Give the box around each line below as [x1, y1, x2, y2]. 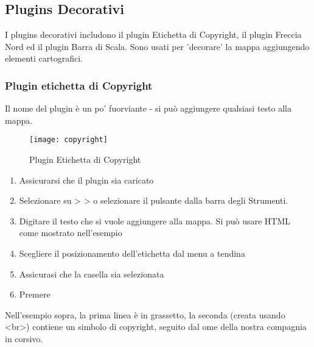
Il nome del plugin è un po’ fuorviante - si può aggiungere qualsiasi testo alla [5, 102, 291, 115]
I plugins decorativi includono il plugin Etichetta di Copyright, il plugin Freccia [5, 28, 302, 41]
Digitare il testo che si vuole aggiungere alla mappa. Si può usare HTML [19, 214, 291, 227]
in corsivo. [5, 332, 43, 345]
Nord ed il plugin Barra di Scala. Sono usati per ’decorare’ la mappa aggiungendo [5, 40, 310, 52]
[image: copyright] [29, 135, 108, 145]
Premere [19, 288, 51, 301]
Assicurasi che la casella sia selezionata [19, 267, 164, 280]
